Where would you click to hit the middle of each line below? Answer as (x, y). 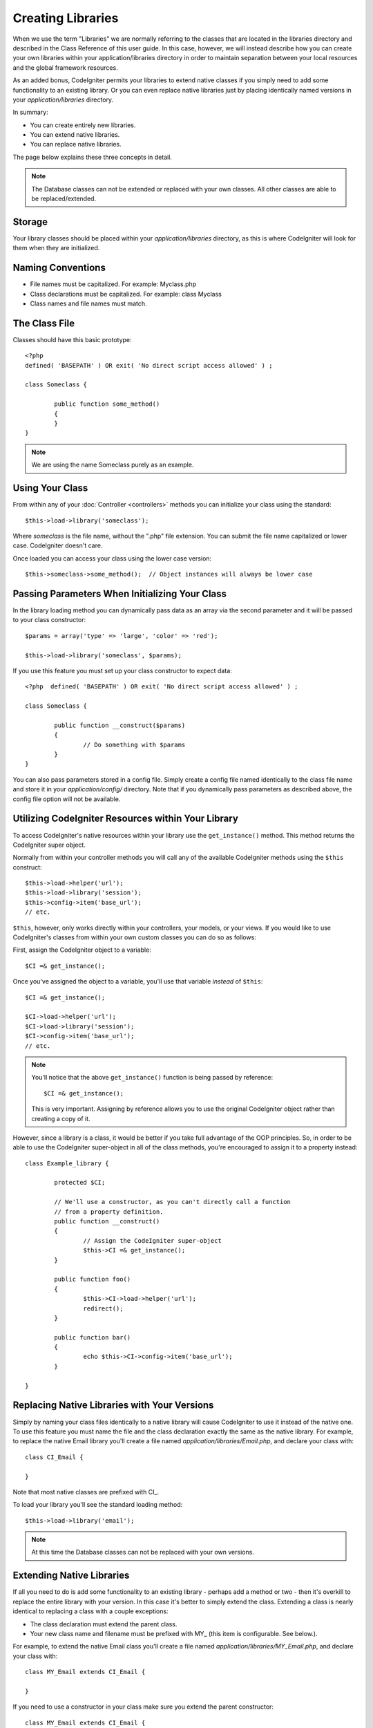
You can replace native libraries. (76, 144)
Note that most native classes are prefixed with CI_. (86, 1492)
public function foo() (93, 1279)
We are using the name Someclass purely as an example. (113, 465)
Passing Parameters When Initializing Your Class (120, 593)
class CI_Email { (54, 1457)
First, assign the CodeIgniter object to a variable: (82, 950)
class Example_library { (67, 1163)
